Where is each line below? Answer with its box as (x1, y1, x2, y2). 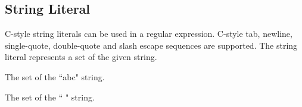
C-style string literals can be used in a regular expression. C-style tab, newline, (5, 27, 292, 40)
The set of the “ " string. (5, 90, 95, 103)
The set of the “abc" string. (5, 70, 105, 83)
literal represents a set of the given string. (5, 51, 157, 63)
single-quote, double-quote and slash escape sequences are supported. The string (5, 39, 298, 51)
